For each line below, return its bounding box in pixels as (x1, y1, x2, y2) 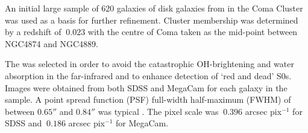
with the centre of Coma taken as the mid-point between (87, 25, 298, 38)
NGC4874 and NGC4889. (5, 37, 98, 50)
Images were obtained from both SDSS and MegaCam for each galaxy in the (5, 81, 288, 94)
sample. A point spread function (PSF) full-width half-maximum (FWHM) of (5, 93, 291, 106)
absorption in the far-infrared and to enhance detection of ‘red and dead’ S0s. (5, 69, 292, 82)
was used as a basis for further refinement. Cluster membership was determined (5, 13, 298, 26)
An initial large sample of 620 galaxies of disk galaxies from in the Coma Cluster (5, 2, 303, 14)
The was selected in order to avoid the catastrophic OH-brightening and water (5, 57, 294, 70)
